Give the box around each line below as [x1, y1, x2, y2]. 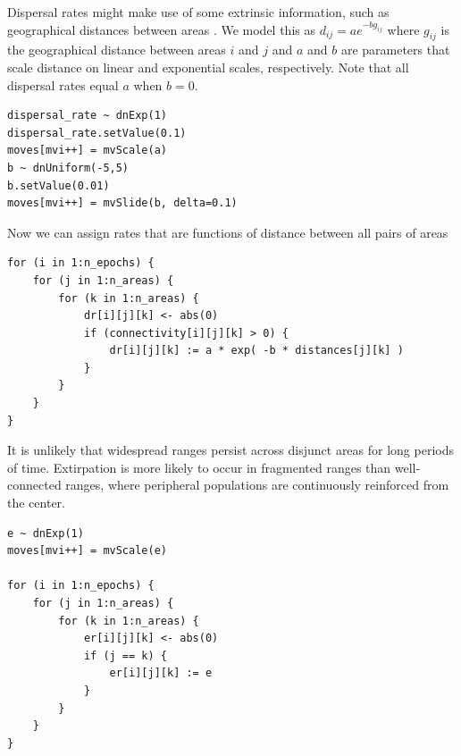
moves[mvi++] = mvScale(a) [7, 144, 167, 157]
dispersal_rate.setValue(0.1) [7, 126, 187, 139]
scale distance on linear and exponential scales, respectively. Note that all [7, 57, 409, 76]
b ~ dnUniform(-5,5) [7, 161, 130, 174]
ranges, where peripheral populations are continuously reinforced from [65, 475, 449, 494]
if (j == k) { [83, 649, 167, 662]
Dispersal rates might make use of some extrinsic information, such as [7, 3, 390, 21]
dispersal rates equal [7, 75, 119, 94]
